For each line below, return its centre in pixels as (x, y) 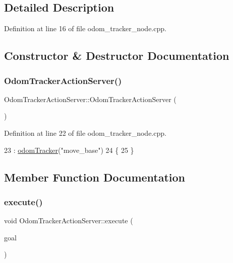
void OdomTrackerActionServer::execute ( (69, 221)
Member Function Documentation (95, 177)
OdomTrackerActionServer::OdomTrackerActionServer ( (90, 99)
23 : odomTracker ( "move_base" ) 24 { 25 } (69, 150)
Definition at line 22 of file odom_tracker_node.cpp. (85, 133)
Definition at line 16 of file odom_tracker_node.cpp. (85, 28)
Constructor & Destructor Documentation (117, 56)
